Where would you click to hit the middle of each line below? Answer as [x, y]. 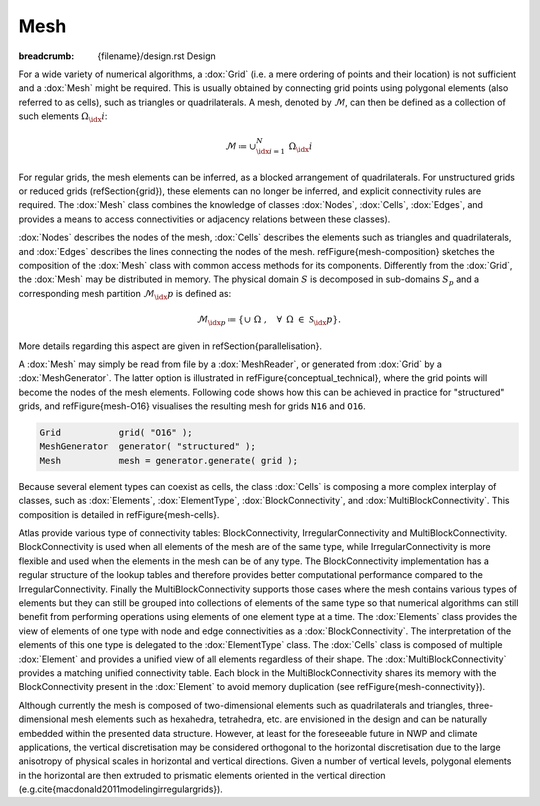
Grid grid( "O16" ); [116, 433]
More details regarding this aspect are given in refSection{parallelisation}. [170, 346]
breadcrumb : [46, 56]
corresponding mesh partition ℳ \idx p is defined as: [125, 294]
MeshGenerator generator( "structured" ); [148, 446]
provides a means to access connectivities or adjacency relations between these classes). [204, 219]
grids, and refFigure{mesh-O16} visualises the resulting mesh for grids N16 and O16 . [192, 406]
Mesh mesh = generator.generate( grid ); [169, 460]
